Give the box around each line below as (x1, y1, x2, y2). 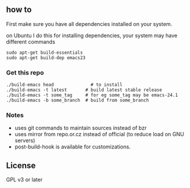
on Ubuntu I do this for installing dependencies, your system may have (6, 32, 178, 39)
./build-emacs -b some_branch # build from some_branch (6, 98, 149, 103)
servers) (14, 137, 35, 144)
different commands (6, 38, 55, 45)
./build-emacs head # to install (6, 82, 123, 88)
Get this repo (6, 68, 44, 76)
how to (6, 5, 32, 15)
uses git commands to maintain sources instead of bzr (14, 124, 147, 132)
